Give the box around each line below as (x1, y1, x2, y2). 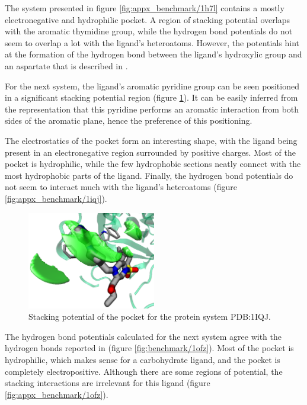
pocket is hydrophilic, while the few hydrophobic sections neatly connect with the (5, 157, 301, 170)
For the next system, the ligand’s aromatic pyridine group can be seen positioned (5, 79, 299, 92)
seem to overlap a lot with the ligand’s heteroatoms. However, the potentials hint (5, 36, 299, 49)
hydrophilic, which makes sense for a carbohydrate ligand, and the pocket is (5, 353, 280, 366)
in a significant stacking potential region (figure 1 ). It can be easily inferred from (5, 91, 298, 104)
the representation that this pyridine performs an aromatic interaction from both (5, 102, 299, 115)
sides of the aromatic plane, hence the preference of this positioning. (5, 114, 252, 127)
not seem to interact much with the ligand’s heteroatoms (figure (5, 181, 237, 193)
